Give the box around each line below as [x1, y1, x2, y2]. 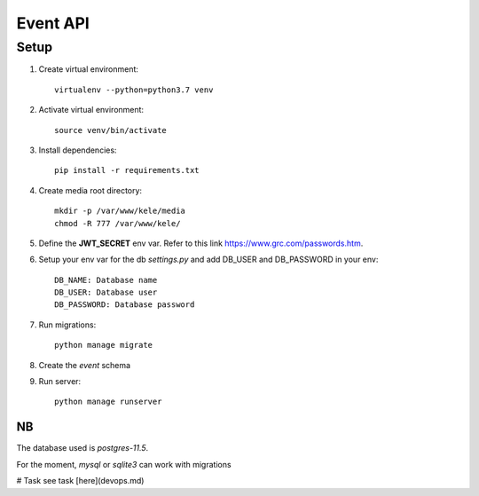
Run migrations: [38, 319, 97, 330]
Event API [16, 13, 90, 33]
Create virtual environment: [38, 64, 139, 75]
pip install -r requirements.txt [54, 165, 200, 176]
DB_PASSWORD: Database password [54, 300, 195, 310]
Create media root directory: [38, 185, 142, 195]
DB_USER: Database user [54, 287, 158, 297]
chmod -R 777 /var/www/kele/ [54, 218, 181, 228]
